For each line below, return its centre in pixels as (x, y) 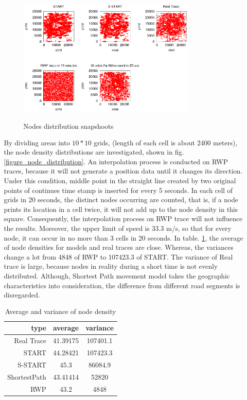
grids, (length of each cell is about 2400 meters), (166, 142)
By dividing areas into (37, 142)
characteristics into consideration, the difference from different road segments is (122, 285)
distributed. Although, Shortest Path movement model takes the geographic (117, 275)
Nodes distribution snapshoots (69, 126)
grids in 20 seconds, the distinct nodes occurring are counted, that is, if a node (121, 200)
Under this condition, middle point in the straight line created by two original (120, 180)
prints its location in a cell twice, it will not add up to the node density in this (121, 209)
